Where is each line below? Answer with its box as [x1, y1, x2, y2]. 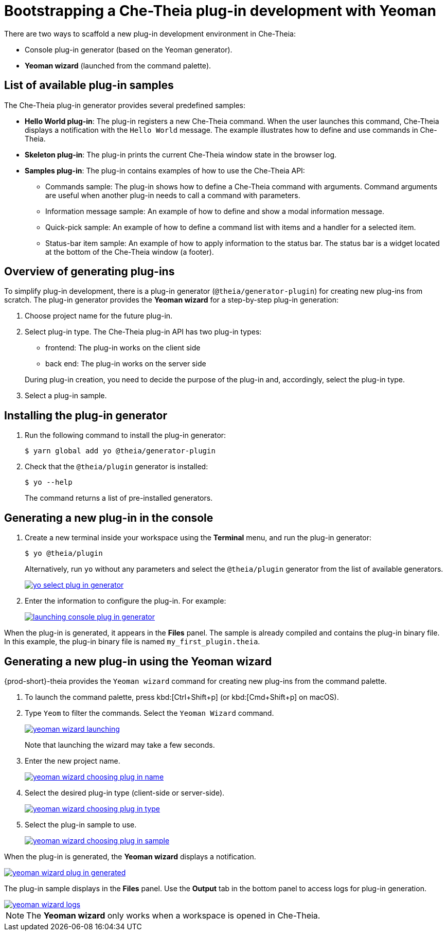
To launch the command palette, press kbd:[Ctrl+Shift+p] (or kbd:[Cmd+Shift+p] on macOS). [25, 692, 339, 701]
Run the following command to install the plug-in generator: [25, 431, 226, 440]
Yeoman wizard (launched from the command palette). [25, 61, 211, 70]
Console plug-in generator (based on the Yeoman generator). [25, 45, 233, 54]
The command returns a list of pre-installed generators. [25, 493, 213, 503]
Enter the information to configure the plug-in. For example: [25, 596, 226, 606]
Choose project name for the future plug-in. [25, 311, 173, 321]
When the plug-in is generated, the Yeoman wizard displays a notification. [4, 852, 256, 861]
